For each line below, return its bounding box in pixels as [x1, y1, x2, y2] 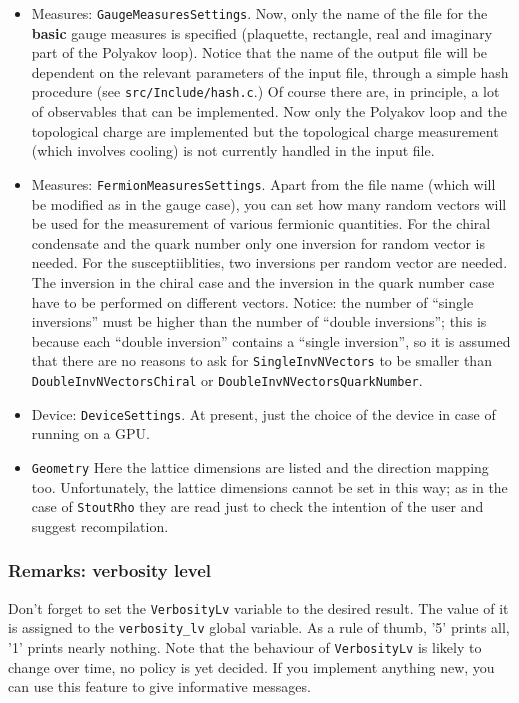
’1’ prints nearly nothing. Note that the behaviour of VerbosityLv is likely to [8, 636, 482, 657]
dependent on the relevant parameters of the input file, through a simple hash [31, 61, 509, 82]
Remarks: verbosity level [8, 558, 212, 583]
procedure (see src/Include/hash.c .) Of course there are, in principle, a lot [31, 81, 500, 102]
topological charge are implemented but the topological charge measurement [31, 120, 499, 141]
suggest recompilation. [31, 515, 169, 536]
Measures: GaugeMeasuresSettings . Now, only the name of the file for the [31, 3, 488, 23]
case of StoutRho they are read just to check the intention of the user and [31, 496, 484, 517]
